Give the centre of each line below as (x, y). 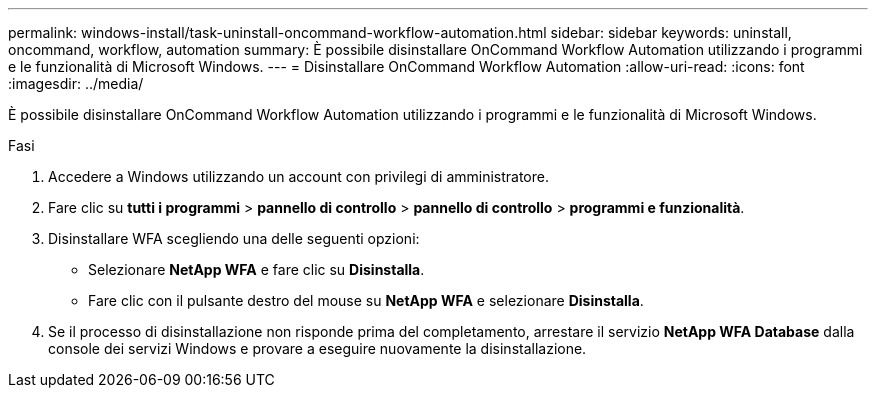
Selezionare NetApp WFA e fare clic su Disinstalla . (256, 269)
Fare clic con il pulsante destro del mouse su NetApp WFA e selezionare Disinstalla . (366, 300)
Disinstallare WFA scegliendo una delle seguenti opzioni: (234, 238)
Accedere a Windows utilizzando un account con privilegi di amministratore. (298, 176)
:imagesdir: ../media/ (76, 83)
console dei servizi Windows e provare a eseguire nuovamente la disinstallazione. (317, 348)
